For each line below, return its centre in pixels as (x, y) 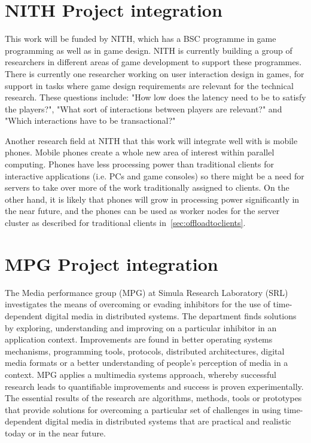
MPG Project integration (112, 263)
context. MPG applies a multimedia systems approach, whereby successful (141, 374)
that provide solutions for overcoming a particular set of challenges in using (143, 409)
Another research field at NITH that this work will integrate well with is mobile (151, 140)
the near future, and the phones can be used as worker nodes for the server (142, 211)
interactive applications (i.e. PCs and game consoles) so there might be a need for (155, 175)
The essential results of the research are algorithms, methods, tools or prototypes (153, 398)
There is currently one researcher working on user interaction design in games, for (155, 73)
